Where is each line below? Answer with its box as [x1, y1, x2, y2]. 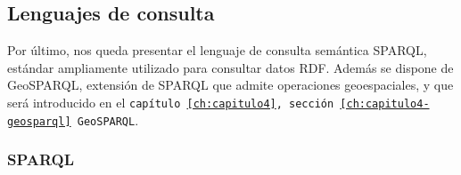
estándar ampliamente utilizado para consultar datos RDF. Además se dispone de [7, 58, 454, 76]
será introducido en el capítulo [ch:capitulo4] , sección [7, 92, 334, 111]
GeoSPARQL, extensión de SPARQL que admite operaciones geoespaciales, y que [7, 76, 454, 94]
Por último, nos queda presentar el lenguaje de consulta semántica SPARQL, [7, 41, 427, 60]
